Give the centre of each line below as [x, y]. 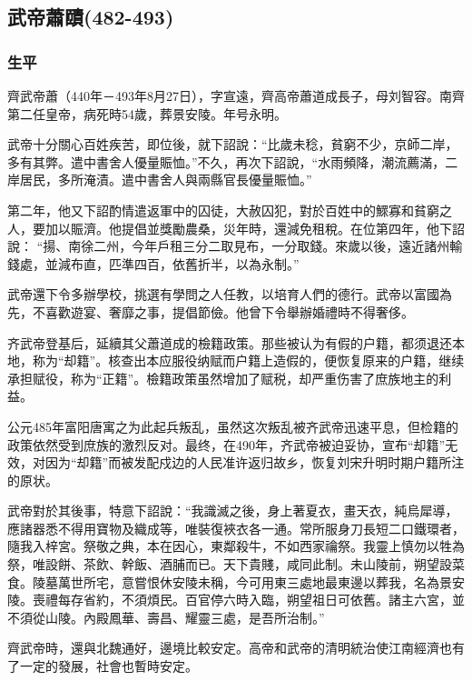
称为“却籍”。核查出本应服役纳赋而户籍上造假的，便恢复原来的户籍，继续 [248, 361]
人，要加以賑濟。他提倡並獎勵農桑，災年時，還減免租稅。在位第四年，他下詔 [236, 228]
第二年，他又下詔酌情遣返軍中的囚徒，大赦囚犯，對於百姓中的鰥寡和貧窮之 [230, 210]
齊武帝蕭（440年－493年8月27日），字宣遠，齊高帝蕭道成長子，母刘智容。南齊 [236, 95]
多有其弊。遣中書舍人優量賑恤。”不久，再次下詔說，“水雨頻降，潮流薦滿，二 [233, 161]
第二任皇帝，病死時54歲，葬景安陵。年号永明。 [147, 113]
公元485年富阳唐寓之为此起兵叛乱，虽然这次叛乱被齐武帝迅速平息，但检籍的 [233, 426]
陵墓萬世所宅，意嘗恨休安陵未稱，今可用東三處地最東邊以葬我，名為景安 [248, 581]
